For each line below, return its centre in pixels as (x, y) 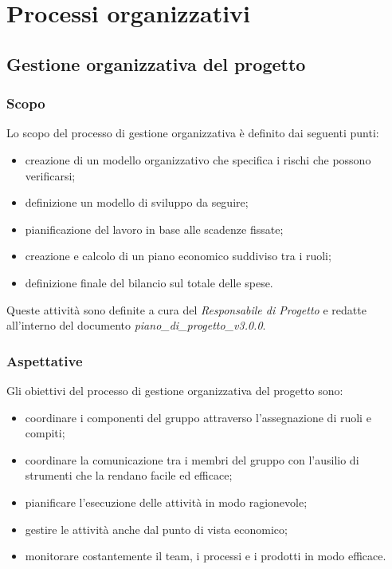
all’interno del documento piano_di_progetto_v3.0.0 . (136, 325)
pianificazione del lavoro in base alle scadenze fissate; (154, 229)
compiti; (45, 433)
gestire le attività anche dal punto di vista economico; (156, 529)
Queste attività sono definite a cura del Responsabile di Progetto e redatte (186, 309)
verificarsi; (50, 175)
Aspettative (45, 360)
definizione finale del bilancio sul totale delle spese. (149, 282)
